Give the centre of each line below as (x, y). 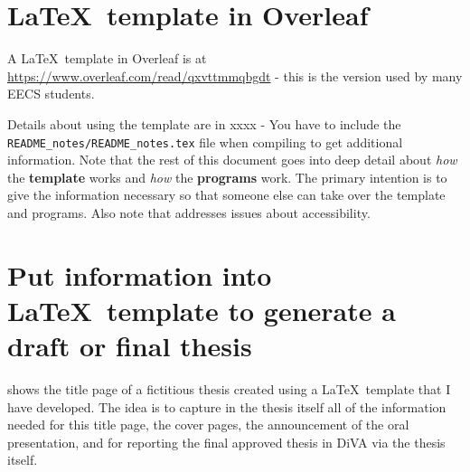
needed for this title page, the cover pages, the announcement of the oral (208, 425)
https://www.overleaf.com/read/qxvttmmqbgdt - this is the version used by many (235, 76)
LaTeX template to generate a (202, 310)
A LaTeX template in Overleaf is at (107, 58)
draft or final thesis (130, 346)
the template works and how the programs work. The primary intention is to (227, 177)
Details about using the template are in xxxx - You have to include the (204, 123)
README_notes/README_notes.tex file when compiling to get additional (205, 142)
